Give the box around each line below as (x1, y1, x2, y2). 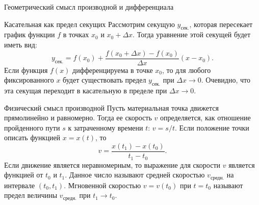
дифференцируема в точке (72, 64, 153, 75)
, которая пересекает (189, 18, 253, 29)
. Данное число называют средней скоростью (65, 169, 205, 180)
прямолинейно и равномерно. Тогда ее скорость (4, 112, 152, 123)
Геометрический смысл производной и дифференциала (4, 2, 174, 12)
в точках (63, 29, 89, 40)
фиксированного (4, 74, 54, 85)
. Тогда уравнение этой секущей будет (133, 29, 251, 40)
